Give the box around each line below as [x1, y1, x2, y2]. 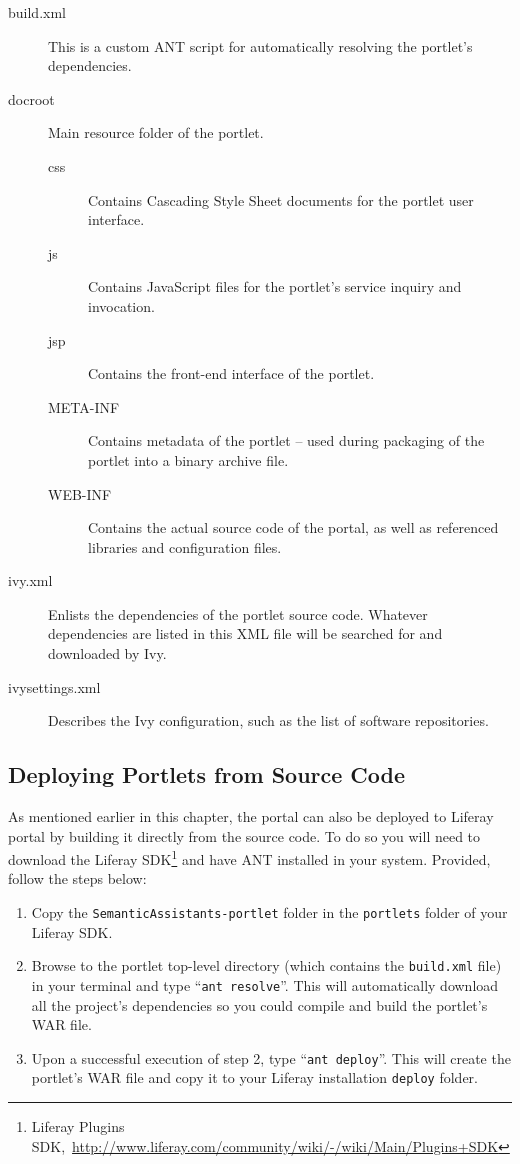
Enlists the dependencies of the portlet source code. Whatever [48, 603, 428, 624]
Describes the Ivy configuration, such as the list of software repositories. [48, 710, 489, 731]
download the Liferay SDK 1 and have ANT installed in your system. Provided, [8, 846, 491, 869]
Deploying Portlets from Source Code [8, 759, 406, 790]
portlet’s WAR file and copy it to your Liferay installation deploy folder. [31, 1067, 478, 1088]
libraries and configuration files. [88, 536, 282, 557]
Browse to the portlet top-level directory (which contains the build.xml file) [31, 955, 502, 976]
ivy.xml [8, 570, 53, 591]
